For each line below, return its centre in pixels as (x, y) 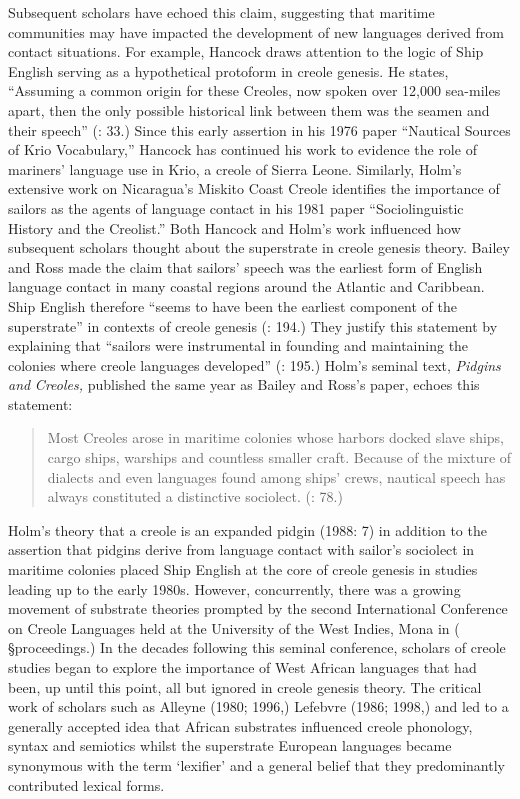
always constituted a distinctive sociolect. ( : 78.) (195, 496)
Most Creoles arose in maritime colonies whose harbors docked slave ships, (276, 437)
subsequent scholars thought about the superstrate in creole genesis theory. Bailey (259, 247)
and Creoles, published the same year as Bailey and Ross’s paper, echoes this (244, 384)
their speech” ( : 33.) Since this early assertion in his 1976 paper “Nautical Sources (259, 129)
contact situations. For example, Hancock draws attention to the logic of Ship (246, 51)
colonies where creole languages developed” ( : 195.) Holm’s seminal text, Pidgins (254, 364)
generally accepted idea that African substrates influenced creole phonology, (240, 725)
